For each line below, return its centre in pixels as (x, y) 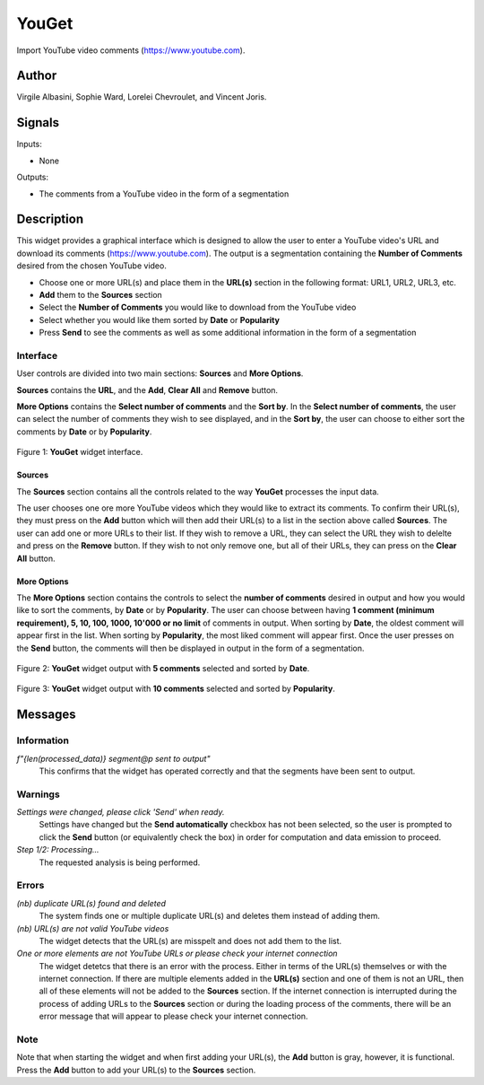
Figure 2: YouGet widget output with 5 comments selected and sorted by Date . (163, 668)
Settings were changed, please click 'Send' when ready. (121, 812)
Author (37, 76)
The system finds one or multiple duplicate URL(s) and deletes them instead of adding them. (210, 916)
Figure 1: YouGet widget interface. (80, 452)
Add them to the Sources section (101, 295)
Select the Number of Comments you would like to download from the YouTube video (198, 307)
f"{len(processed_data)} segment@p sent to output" (113, 758)
